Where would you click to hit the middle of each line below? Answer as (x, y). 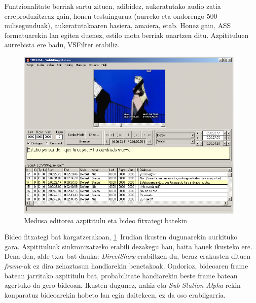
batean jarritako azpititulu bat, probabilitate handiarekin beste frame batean (121, 275)
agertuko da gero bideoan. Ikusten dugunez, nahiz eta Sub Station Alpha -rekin (123, 285)
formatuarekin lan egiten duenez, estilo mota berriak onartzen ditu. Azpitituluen (127, 35)
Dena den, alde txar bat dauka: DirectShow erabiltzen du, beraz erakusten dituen (128, 256)
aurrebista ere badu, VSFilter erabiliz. (62, 45)
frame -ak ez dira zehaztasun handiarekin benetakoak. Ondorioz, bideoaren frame (126, 265)
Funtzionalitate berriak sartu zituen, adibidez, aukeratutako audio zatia (113, 6)
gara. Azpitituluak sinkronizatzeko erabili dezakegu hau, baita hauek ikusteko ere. (128, 246)
